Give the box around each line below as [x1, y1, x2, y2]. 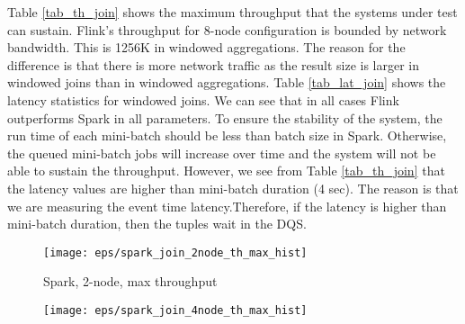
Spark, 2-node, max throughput [43, 272, 218, 291]
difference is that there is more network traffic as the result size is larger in [7, 55, 420, 74]
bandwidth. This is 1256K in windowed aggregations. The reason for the [7, 38, 406, 57]
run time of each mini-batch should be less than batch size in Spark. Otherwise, [7, 126, 447, 145]
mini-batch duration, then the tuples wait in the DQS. [7, 214, 307, 233]
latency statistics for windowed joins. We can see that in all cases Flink [7, 90, 399, 109]
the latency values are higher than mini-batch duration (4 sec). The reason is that [7, 178, 459, 197]
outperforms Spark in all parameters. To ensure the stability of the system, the [7, 108, 443, 127]
